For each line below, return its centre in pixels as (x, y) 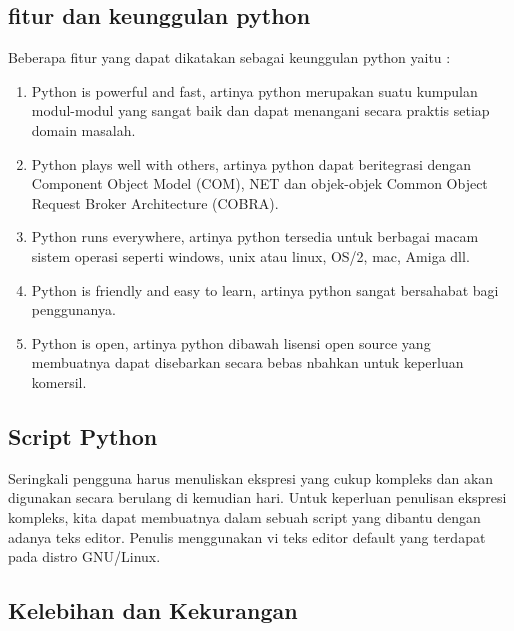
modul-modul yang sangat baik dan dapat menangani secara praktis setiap (260, 110)
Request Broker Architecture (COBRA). (155, 202)
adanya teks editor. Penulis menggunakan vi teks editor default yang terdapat (247, 536)
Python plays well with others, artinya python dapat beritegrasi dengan (251, 163)
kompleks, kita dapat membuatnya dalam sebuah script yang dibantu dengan (244, 516)
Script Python (83, 435)
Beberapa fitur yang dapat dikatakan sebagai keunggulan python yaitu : (229, 57)
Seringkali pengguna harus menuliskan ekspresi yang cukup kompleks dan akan (251, 477)
